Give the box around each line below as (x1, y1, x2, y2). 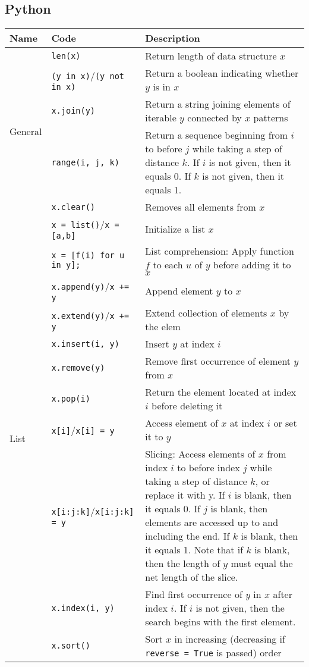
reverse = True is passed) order (145, 646, 282, 660)
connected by (187, 111, 242, 125)
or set (273, 416, 297, 430)
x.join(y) (51, 106, 96, 116)
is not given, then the (196, 601, 285, 615)
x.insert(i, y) (51, 339, 119, 349)
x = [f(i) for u (51, 250, 125, 260)
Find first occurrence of (145, 587, 242, 602)
